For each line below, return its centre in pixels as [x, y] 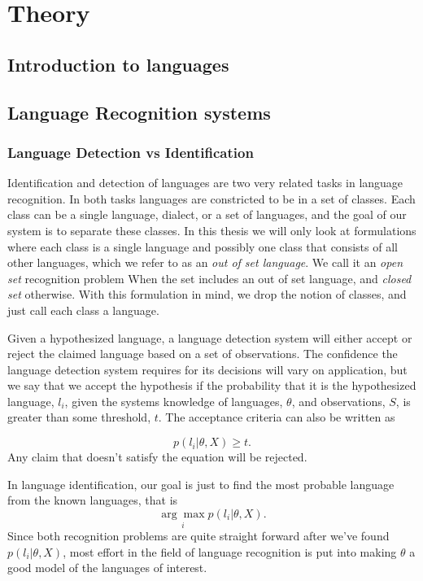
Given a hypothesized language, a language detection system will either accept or [210, 337]
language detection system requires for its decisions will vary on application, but [207, 369]
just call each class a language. [83, 310]
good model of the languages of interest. [107, 568]
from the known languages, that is [93, 500]
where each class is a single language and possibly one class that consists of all [203, 246]
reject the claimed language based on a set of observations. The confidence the [203, 354]
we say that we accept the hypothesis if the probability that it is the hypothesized [212, 385]
